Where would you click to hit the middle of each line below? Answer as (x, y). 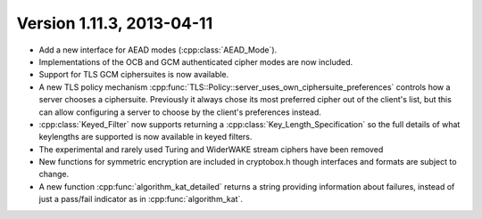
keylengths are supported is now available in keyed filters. (145, 137)
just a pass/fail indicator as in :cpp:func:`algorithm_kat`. (141, 199)
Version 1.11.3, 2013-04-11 (115, 23)
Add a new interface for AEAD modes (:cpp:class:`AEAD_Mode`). (158, 50)
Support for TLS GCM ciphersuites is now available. (134, 75)
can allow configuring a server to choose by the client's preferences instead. (180, 112)
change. (54, 174)
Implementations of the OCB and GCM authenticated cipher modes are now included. (196, 61)
